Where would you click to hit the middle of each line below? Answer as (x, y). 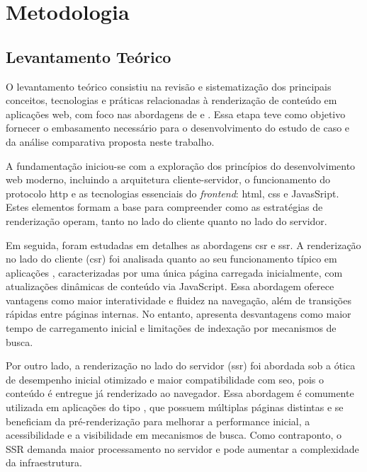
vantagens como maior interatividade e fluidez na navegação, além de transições (179, 300)
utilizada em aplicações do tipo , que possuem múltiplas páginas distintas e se (175, 407)
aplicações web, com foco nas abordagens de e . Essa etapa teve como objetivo (176, 114)
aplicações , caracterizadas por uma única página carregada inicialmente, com (174, 272)
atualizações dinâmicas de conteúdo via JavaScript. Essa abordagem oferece (170, 286)
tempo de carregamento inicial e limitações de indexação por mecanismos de (171, 328)
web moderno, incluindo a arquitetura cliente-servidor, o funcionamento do (168, 179)
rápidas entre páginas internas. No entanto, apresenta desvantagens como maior (179, 314)
